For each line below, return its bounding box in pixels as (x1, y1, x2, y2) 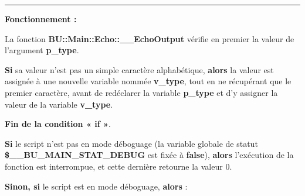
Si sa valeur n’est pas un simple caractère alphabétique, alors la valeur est (5, 63, 274, 75)
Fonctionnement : (5, 13, 77, 25)
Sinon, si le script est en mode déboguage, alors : (5, 180, 188, 192)
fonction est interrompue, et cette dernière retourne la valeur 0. (5, 160, 232, 172)
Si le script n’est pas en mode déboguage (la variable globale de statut (5, 137, 258, 149)
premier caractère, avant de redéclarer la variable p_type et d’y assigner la (5, 86, 278, 98)
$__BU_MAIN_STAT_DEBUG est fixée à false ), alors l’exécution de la (5, 149, 294, 161)
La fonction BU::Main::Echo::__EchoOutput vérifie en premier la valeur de (5, 32, 294, 44)
